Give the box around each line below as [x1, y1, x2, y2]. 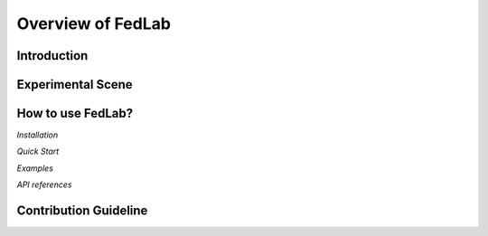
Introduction [16, 48, 89, 63]
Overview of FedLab [16, 14, 172, 33]
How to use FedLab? [16, 106, 134, 121]
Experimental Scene [16, 77, 133, 92]
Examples [16, 163, 54, 174]
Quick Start [16, 146, 60, 157]
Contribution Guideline [16, 203, 148, 219]
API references [16, 179, 72, 190]
